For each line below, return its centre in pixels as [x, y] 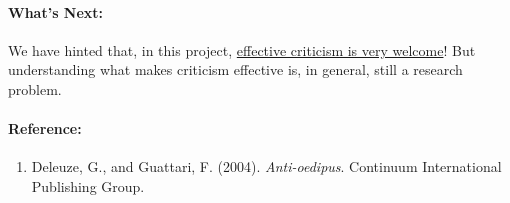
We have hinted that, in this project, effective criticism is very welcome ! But [242, 49]
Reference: [45, 128]
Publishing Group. [88, 185]
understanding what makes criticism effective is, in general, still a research [235, 69]
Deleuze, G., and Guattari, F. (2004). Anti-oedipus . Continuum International [266, 166]
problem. [35, 88]
